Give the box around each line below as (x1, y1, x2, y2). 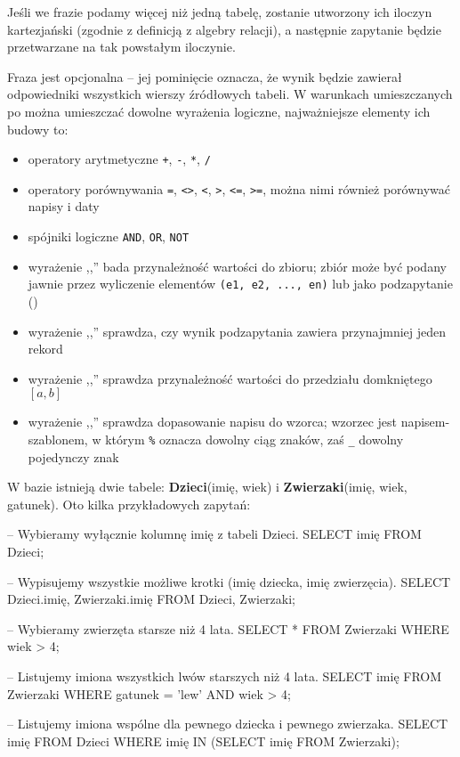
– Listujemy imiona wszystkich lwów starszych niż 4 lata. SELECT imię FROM (7, 666, 442, 685)
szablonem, (28, 429, 88, 448)
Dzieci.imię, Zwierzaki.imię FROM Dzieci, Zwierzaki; (7, 590, 295, 608)
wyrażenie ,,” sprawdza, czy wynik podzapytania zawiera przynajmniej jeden (28, 322, 447, 340)
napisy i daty (28, 197, 100, 216)
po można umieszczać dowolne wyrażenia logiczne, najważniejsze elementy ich (7, 102, 431, 120)
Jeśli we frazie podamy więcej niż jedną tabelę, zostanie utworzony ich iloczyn (7, 3, 432, 20)
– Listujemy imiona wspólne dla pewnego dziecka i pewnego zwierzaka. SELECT (7, 714, 448, 733)
